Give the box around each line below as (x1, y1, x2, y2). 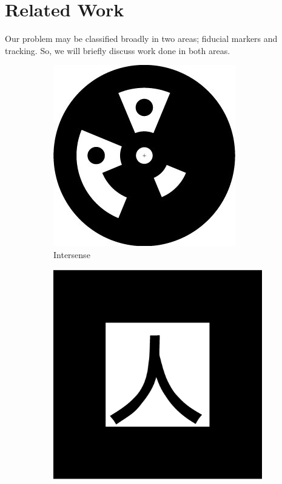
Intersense (53, 248, 90, 261)
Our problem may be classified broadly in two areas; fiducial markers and (5, 32, 278, 45)
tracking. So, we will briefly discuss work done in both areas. (5, 44, 230, 56)
